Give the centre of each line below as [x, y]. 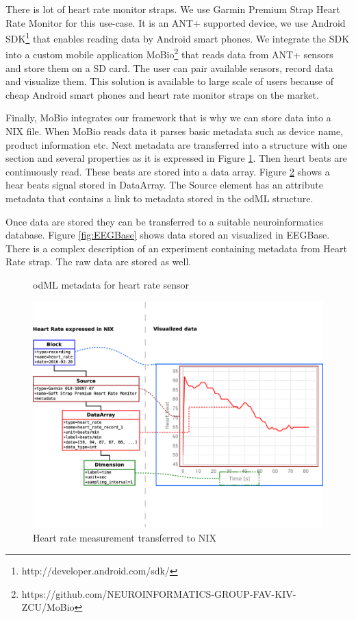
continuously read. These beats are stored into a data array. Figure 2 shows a [168, 171]
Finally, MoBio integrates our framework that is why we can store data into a [168, 118]
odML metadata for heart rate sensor [111, 284]
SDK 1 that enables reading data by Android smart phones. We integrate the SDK [178, 37]
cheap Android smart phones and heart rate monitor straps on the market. [162, 94]
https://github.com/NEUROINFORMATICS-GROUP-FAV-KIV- [159, 593]
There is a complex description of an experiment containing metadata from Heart [176, 248]
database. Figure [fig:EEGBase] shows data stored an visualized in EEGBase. [168, 235]
